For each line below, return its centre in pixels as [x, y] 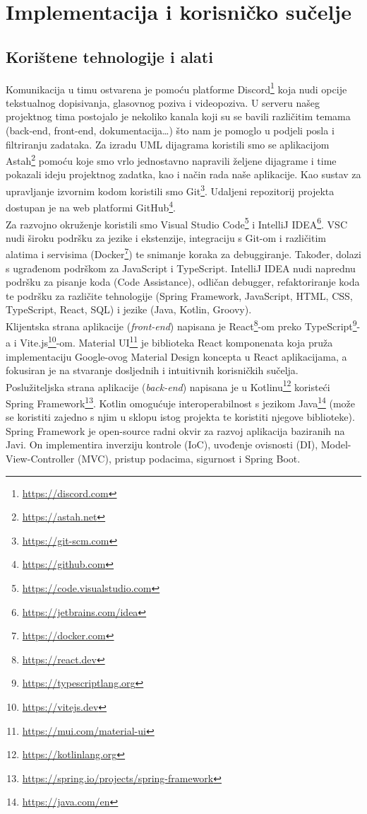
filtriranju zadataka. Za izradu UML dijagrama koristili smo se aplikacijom [168, 144]
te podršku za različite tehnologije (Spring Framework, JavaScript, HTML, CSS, [179, 295]
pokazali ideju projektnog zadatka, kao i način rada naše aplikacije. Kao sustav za [183, 174]
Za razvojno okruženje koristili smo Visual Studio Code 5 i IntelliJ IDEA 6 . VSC [176, 223]
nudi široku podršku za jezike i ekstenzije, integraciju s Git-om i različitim [166, 237]
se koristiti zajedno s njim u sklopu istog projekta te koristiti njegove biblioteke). [180, 417]
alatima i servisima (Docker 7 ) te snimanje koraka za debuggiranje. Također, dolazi [183, 253]
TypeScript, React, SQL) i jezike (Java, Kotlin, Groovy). [129, 309]
